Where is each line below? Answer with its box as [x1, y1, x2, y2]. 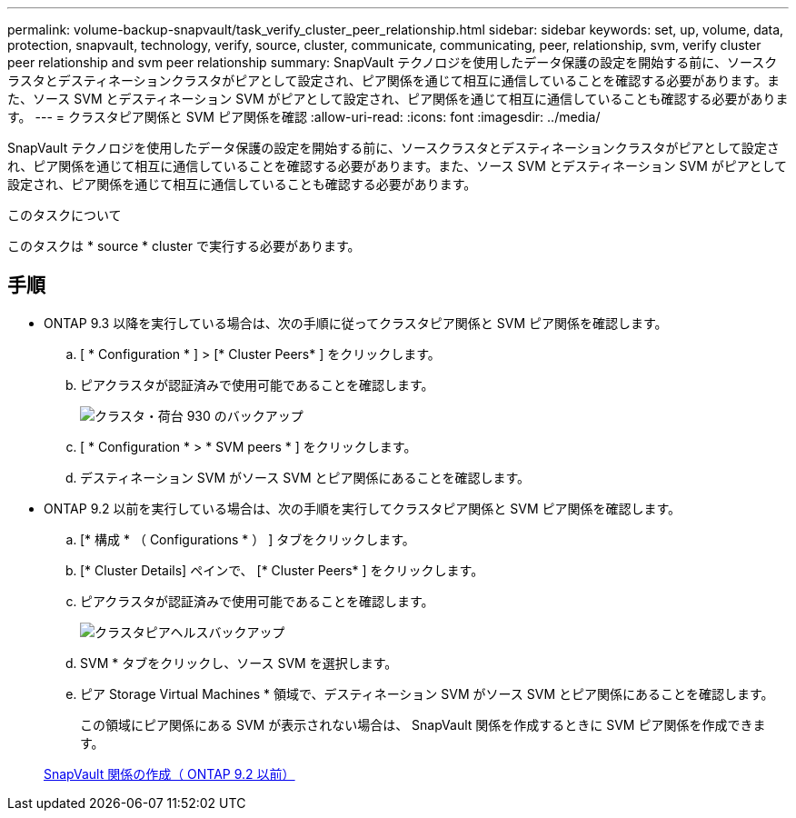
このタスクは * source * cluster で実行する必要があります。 [7, 238, 361, 254]
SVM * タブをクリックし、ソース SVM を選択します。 [80, 654, 398, 671]
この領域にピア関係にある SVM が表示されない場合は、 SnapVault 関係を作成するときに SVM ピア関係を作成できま [80, 716, 766, 733]
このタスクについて [7, 207, 122, 223]
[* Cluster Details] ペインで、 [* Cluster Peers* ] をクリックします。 [80, 562, 484, 578]
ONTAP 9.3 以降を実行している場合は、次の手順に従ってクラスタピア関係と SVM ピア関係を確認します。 [44, 314, 668, 331]
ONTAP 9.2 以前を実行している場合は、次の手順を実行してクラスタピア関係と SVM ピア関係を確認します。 [44, 500, 682, 516]
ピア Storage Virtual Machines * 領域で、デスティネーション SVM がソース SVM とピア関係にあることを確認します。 [80, 685, 774, 702]
